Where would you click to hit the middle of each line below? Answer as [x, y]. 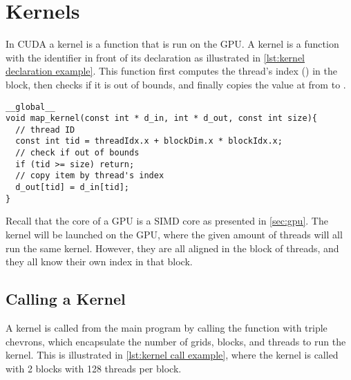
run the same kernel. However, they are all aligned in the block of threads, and [172, 248]
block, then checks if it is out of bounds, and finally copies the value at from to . [176, 84]
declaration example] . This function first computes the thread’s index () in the [171, 71]
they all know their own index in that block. [99, 262]
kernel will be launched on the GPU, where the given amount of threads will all [174, 234]
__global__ [30, 107]
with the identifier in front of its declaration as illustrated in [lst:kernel [155, 57]
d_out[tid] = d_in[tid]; [72, 188]
